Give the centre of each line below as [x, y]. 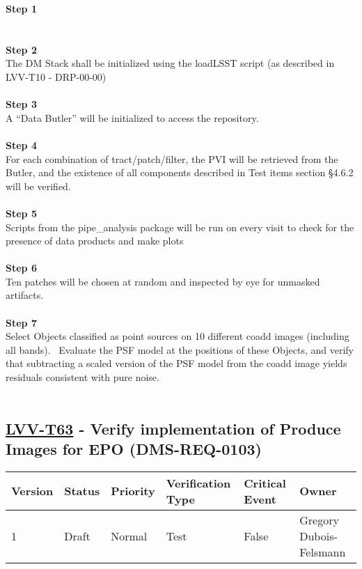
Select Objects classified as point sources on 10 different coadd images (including [178, 336]
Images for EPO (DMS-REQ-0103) [134, 449]
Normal [129, 536]
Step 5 [21, 213]
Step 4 [21, 145]
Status [82, 491]
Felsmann [323, 552]
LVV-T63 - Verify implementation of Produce [173, 428]
